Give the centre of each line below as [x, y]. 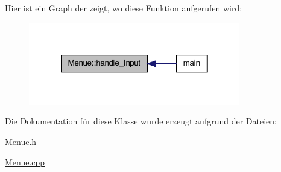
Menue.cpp [25, 161]
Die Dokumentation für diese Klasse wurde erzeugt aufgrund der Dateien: [141, 121]
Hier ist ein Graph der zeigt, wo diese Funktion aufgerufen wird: [124, 8]
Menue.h [21, 142]
